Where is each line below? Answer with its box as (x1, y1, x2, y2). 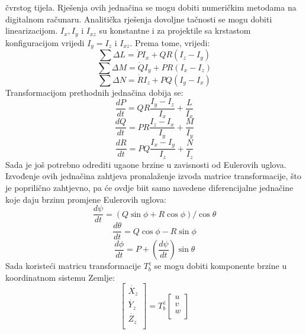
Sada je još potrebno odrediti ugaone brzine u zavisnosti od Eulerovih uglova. (5, 158, 286, 170)
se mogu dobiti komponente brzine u (154, 260, 287, 272)
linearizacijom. (5, 24, 58, 37)
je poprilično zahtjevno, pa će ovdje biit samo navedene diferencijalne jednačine (5, 181, 294, 193)
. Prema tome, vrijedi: (130, 36, 210, 48)
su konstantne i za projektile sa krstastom (99, 24, 251, 37)
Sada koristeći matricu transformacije (5, 260, 141, 272)
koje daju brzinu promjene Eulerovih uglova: (5, 193, 166, 205)
